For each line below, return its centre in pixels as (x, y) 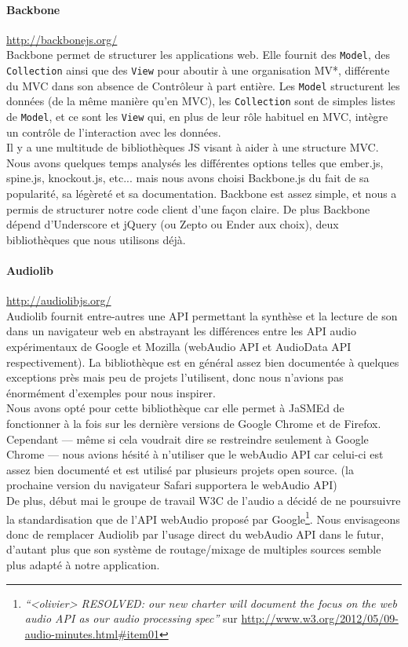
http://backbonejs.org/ (62, 39)
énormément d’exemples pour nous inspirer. (111, 392)
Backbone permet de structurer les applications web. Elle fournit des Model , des (199, 55)
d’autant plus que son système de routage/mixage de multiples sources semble (194, 549)
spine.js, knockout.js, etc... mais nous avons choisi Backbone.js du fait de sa (188, 178)
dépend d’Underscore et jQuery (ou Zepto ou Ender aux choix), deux (173, 224)
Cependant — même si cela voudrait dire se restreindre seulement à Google (188, 439)
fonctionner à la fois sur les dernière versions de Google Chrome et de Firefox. (194, 423)
